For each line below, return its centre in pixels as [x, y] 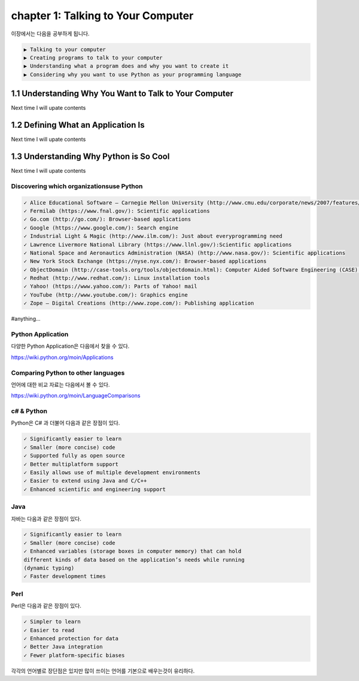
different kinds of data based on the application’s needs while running [134, 560]
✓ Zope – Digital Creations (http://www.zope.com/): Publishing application [139, 303]
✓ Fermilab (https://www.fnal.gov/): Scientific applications [117, 211]
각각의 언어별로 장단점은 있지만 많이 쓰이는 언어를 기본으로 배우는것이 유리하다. [103, 671]
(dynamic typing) [49, 568]
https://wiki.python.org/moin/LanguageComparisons [76, 396]
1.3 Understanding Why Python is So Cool [90, 156]
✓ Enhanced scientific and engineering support [95, 489]
